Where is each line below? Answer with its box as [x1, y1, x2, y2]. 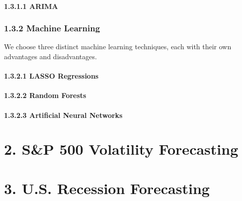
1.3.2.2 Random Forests [4, 90, 86, 100]
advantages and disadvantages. [4, 51, 97, 61]
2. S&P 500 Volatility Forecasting [4, 139, 239, 159]
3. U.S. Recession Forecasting [4, 178, 210, 198]
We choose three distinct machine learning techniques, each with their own [4, 41, 232, 52]
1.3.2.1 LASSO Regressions [4, 71, 99, 81]
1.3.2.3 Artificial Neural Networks [4, 109, 123, 120]
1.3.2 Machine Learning [4, 22, 100, 34]
